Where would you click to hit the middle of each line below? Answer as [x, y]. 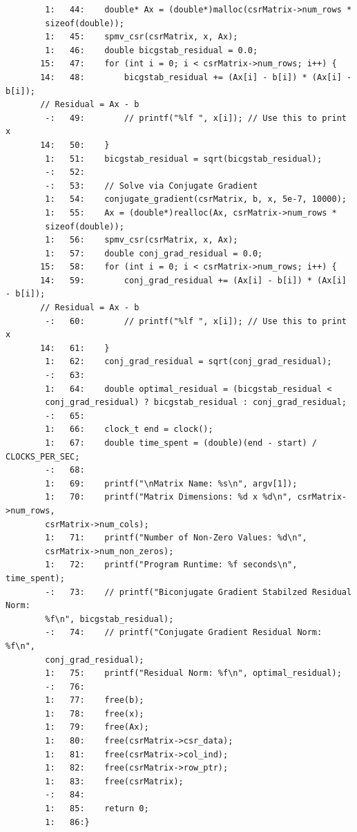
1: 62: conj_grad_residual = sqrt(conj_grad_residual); [189, 362]
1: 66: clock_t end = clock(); [129, 429]
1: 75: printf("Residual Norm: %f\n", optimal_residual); [193, 673]
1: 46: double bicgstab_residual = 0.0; [152, 50]
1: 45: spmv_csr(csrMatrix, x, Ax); [142, 37]
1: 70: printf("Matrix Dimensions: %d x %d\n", [169, 497]
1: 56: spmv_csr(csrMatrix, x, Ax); [142, 240]
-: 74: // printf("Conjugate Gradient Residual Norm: [184, 633]
